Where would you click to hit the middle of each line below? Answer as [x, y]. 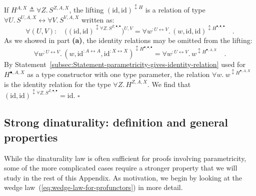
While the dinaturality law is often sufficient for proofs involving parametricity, [125, 158]
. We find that [169, 84]
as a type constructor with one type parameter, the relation [118, 74]
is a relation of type [175, 10]
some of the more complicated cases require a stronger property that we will [121, 168]
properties [31, 137]
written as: [98, 19]
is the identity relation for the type [57, 84]
